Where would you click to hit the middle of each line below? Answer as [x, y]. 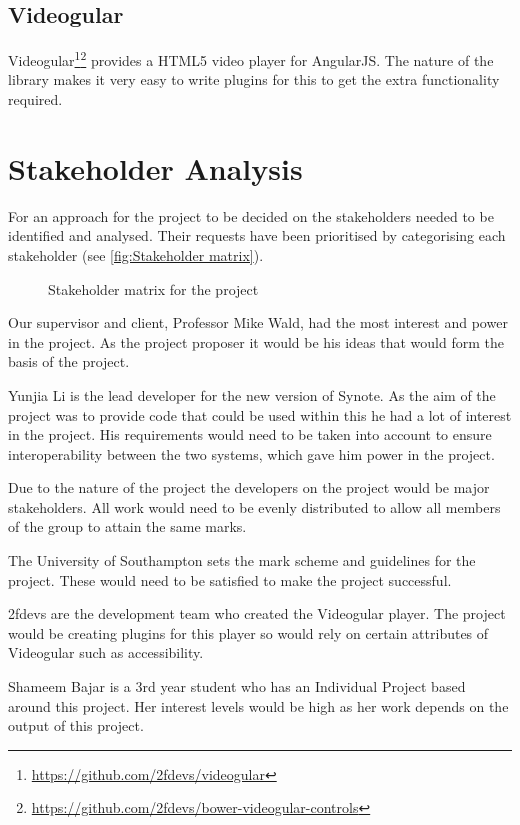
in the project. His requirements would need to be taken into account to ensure [250, 434]
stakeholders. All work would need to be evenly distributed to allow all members [254, 506]
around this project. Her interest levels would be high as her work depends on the [258, 705]
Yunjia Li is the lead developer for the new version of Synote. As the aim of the [252, 394]
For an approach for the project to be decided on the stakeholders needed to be [251, 215]
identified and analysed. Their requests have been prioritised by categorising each [257, 235]
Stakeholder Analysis [155, 167]
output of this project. [76, 725]
